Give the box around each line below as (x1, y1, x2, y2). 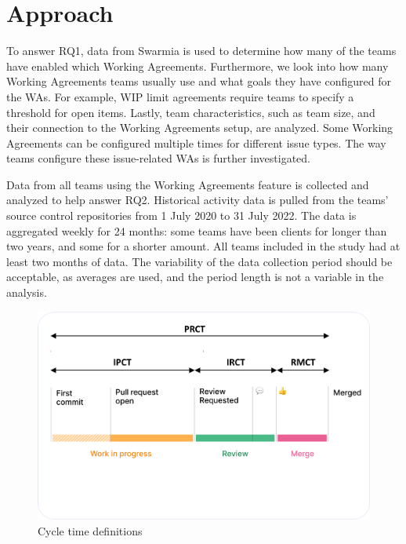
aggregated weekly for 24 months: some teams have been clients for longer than (6, 222, 387, 239)
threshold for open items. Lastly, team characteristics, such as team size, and (6, 104, 375, 120)
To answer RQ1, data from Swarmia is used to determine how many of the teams (6, 42, 397, 59)
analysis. (6, 284, 47, 301)
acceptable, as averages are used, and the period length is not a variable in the (6, 268, 384, 285)
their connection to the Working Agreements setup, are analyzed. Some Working (6, 119, 393, 136)
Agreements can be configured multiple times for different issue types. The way (6, 134, 386, 151)
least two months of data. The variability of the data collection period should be (6, 253, 393, 269)
